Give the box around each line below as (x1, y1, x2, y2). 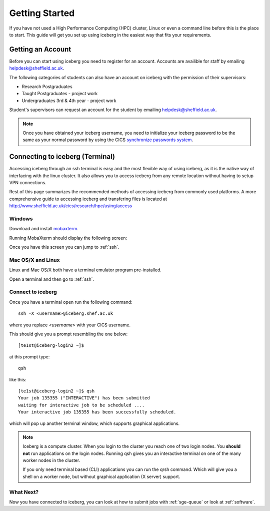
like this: (9, 376, 26, 382)
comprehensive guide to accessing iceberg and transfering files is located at (9, 196, 167, 202)
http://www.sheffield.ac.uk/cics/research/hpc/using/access (9, 203, 132, 209)
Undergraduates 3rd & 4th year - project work (21, 98, 116, 104)
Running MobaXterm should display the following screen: (9, 235, 127, 241)
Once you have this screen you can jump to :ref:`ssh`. (9, 244, 119, 250)
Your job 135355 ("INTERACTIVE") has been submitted (18, 395, 150, 401)
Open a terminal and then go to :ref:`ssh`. (9, 276, 94, 282)
